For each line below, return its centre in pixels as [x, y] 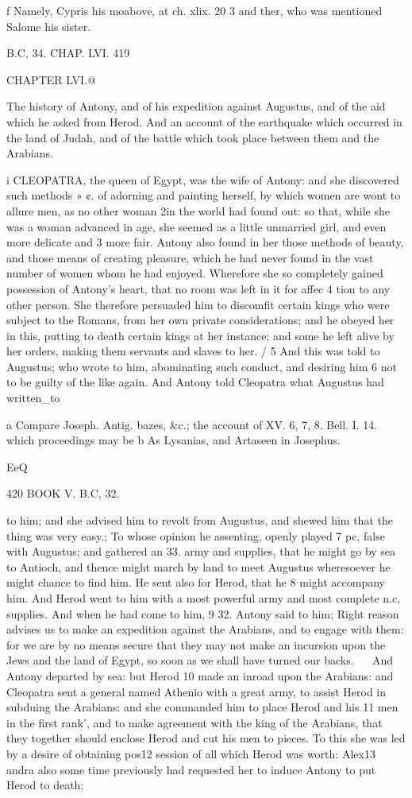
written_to [33, 398]
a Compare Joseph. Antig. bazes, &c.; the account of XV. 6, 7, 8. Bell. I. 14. [192, 424]
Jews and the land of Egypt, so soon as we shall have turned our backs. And [200, 660]
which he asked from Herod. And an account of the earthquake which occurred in [204, 121]
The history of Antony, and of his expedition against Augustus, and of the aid [196, 106]
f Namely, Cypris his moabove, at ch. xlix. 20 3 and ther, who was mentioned [194, 10]
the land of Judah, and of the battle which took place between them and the [193, 137]
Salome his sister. [49, 26]
